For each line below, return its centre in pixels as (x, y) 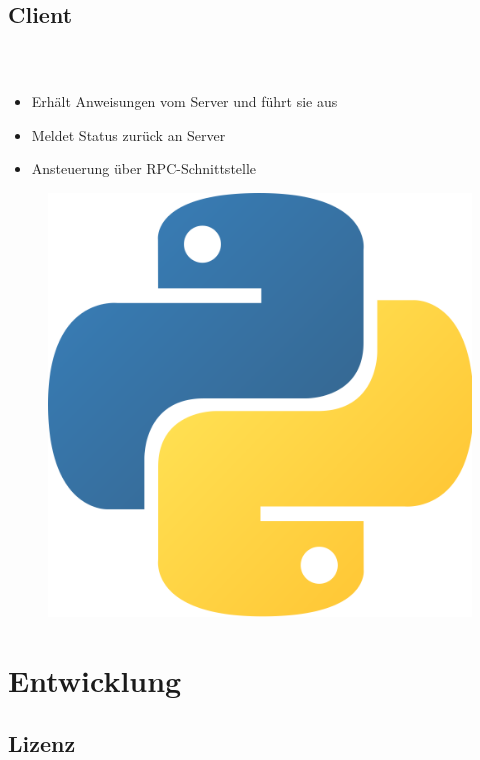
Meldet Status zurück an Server (128, 134)
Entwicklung (95, 679)
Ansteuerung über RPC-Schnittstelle (144, 168)
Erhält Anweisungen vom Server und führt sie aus (184, 101)
